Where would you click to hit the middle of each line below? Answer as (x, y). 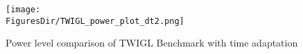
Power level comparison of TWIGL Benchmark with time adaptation (152, 43)
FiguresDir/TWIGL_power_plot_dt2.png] (95, 21)
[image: (23, 10)
